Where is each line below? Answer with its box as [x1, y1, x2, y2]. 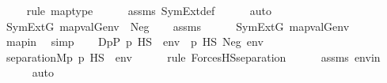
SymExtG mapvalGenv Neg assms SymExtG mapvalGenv [6, 17, 350, 34]
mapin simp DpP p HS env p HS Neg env [6, 33, 264, 50]
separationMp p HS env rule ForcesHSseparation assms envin [6, 48, 381, 65]
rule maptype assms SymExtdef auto [26, 2, 271, 18]
